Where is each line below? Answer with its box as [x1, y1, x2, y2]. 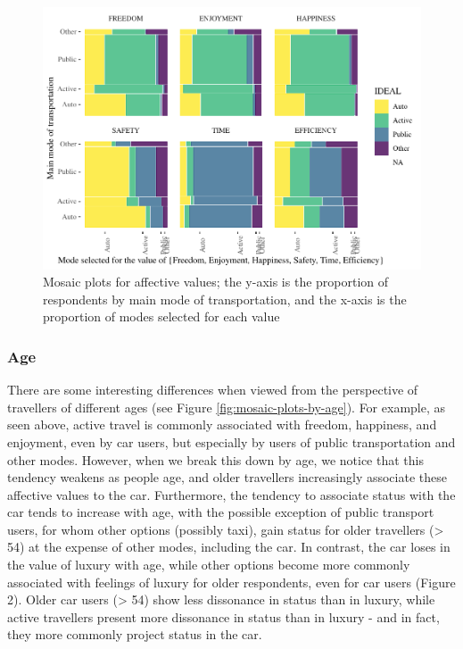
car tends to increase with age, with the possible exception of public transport [7, 503, 434, 521]
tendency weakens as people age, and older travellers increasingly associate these [7, 468, 447, 487]
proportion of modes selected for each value [43, 307, 280, 326]
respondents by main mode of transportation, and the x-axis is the [43, 289, 407, 308]
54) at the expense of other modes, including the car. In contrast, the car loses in [7, 537, 451, 556]
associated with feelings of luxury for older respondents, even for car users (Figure [7, 572, 456, 591]
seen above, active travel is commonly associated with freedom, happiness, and [7, 415, 437, 434]
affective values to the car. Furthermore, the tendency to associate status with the [7, 485, 456, 503]
